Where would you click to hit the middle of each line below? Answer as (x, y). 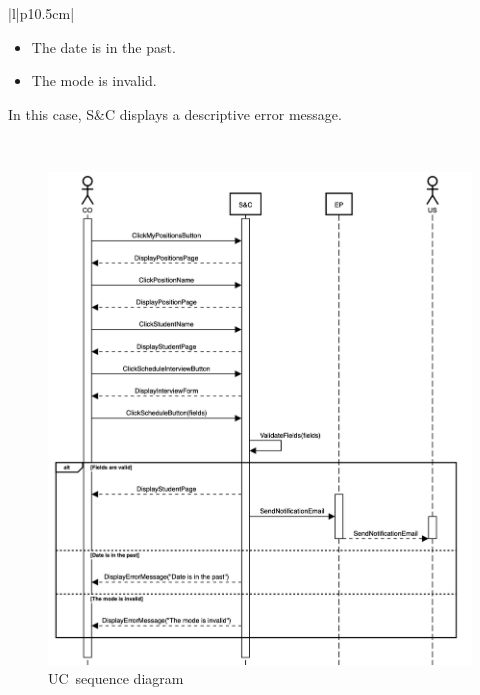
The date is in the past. (103, 46)
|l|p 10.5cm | (41, 13)
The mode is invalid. (94, 80)
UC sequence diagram (116, 678)
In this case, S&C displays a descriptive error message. (175, 113)
